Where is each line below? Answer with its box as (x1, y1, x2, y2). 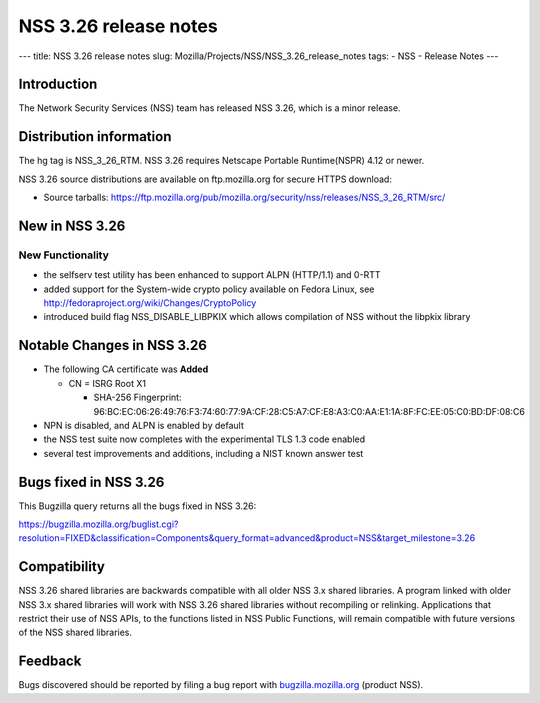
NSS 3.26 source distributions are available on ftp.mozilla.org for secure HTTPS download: (18, 173, 392, 185)
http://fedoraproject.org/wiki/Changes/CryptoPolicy (43, 297, 257, 309)
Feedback (18, 653, 82, 670)
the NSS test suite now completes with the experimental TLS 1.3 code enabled (43, 433, 366, 445)
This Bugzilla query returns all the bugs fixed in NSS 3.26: (18, 500, 257, 512)
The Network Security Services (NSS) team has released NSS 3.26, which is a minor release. (18, 102, 401, 114)
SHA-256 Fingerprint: (93, 391, 182, 404)
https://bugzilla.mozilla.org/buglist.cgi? (18, 518, 179, 530)
